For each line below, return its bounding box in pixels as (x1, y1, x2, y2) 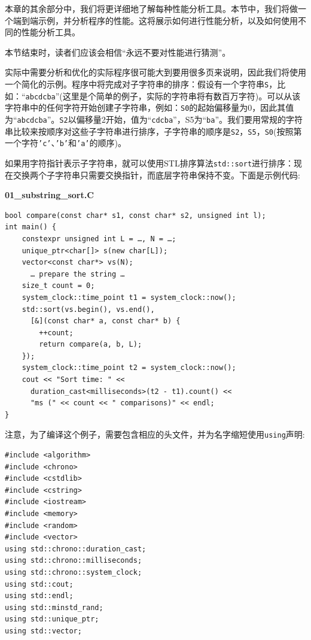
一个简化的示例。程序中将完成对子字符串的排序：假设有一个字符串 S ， (5, 77, 278, 90)
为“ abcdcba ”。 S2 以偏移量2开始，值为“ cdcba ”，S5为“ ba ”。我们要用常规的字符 (5, 113, 303, 125)
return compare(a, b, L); (39, 340, 142, 349)
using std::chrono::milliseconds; (5, 556, 142, 565)
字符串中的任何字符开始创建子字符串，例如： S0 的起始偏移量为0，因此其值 (5, 101, 294, 114)
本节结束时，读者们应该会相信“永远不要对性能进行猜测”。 (5, 46, 231, 58)
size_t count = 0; (22, 281, 95, 290)
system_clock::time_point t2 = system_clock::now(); (22, 363, 236, 372)
